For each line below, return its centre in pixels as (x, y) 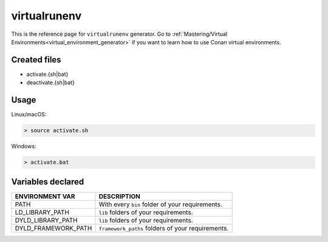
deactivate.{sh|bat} (51, 82)
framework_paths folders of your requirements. (164, 228)
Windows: (24, 146)
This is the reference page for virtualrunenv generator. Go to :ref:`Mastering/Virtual (119, 34)
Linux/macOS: (29, 115)
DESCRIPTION (120, 196)
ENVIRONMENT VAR (45, 196)
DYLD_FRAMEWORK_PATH (53, 228)
